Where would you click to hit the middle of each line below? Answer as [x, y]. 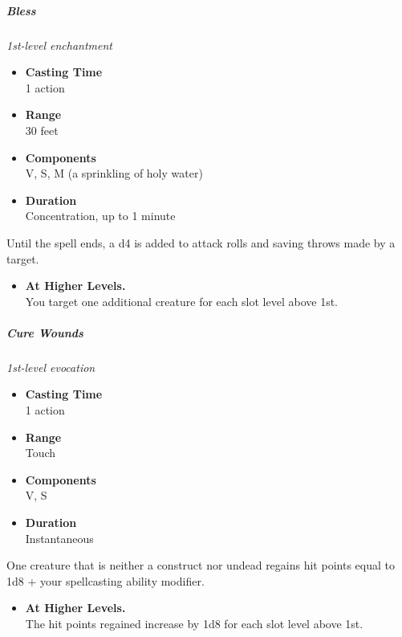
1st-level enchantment [60, 45]
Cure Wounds [45, 332]
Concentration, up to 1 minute [100, 216]
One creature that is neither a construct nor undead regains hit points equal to [201, 565]
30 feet [42, 130]
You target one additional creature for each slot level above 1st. [181, 301]
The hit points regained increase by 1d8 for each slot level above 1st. [194, 623]
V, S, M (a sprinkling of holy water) [114, 173]
